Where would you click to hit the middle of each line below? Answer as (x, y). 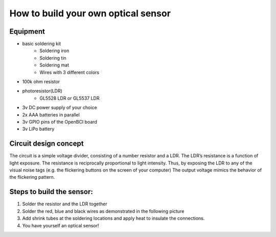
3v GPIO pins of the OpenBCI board (60, 122)
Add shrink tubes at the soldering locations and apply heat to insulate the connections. (113, 218)
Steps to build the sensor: (51, 192)
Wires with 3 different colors (70, 72)
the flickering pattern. (32, 177)
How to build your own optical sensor (90, 13)
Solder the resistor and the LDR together (65, 204)
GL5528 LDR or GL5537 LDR (70, 98)
